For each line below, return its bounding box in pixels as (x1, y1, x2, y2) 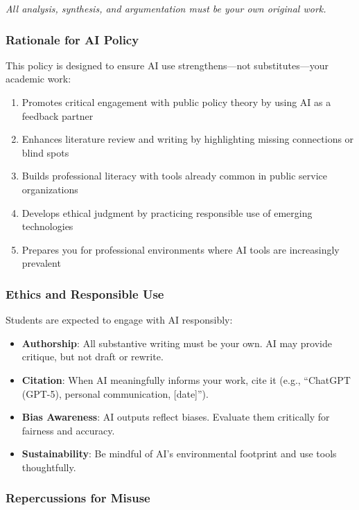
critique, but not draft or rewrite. (21, 349, 164, 364)
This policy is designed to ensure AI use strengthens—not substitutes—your (6, 58, 329, 72)
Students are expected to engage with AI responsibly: (6, 313, 233, 327)
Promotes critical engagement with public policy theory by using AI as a (21, 95, 331, 109)
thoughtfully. (21, 459, 76, 474)
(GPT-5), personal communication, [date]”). (21, 386, 209, 401)
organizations (21, 182, 78, 196)
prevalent (21, 256, 61, 270)
